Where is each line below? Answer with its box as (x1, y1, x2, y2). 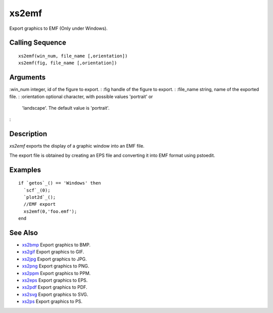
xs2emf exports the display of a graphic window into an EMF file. (9, 143, 145, 149)
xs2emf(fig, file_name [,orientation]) (18, 60, 117, 66)
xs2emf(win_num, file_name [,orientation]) (18, 53, 128, 59)
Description (9, 129, 48, 139)
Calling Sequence (9, 38, 67, 47)
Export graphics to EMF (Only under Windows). (9, 25, 108, 31)
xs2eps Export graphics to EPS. (22, 277, 88, 283)
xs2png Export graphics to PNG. (22, 263, 89, 269)
